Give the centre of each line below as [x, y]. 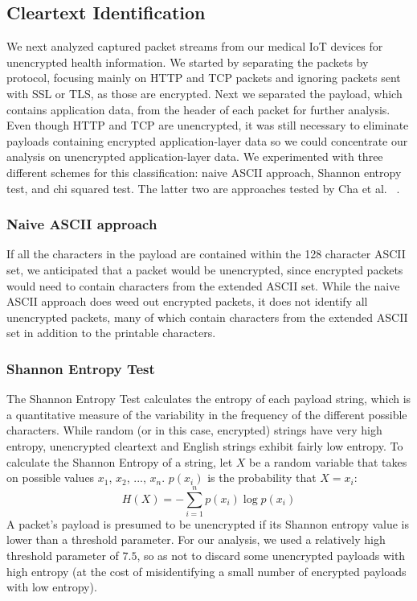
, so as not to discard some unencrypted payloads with [271, 556]
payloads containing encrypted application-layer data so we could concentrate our [207, 140]
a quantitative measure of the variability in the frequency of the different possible [207, 414]
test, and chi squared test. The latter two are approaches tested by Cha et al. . [203, 188]
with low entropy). [52, 587]
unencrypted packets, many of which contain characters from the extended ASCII [207, 317]
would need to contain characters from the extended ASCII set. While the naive [203, 285]
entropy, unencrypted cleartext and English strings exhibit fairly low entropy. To [205, 445]
